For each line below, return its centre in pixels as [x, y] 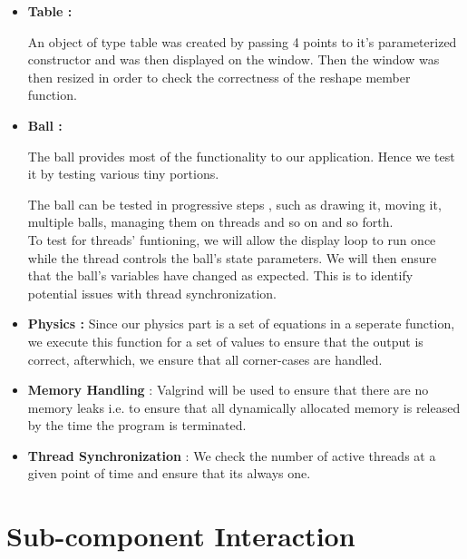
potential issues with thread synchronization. [152, 293]
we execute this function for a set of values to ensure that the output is [225, 341]
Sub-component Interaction [181, 536]
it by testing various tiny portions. [123, 174]
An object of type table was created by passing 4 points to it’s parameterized [242, 41]
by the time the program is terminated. [137, 425]
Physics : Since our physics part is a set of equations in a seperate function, [241, 324]
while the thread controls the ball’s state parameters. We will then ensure [232, 257]
